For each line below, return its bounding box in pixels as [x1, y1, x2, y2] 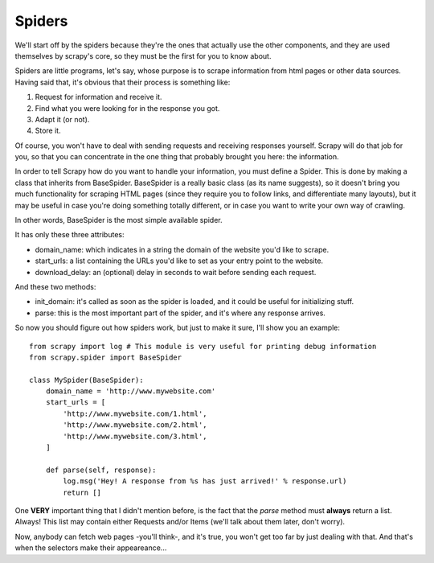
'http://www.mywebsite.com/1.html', [63, 409, 208, 418]
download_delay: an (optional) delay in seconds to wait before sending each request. [35, 267, 317, 277]
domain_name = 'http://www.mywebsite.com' [45, 387, 216, 396]
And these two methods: [14, 281, 96, 291]
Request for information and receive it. [35, 92, 162, 102]
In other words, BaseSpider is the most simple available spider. [14, 216, 223, 225]
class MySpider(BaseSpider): [29, 375, 144, 384]
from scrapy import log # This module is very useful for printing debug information [29, 342, 377, 351]
